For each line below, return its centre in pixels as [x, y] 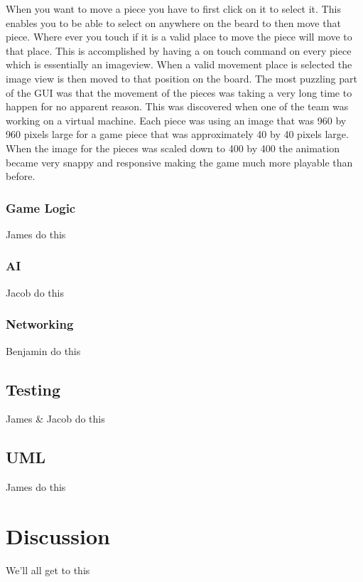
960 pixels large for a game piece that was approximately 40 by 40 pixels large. [177, 134]
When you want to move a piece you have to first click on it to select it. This [173, 9]
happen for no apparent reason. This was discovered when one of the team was [177, 106]
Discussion [58, 535]
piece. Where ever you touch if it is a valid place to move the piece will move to [179, 37]
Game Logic [41, 207]
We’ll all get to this [48, 570]
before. [21, 176]
